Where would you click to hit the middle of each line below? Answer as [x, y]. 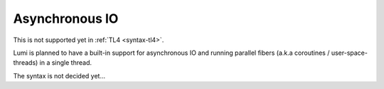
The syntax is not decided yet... [59, 75]
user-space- [349, 53]
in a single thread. [66, 63]
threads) [26, 63]
